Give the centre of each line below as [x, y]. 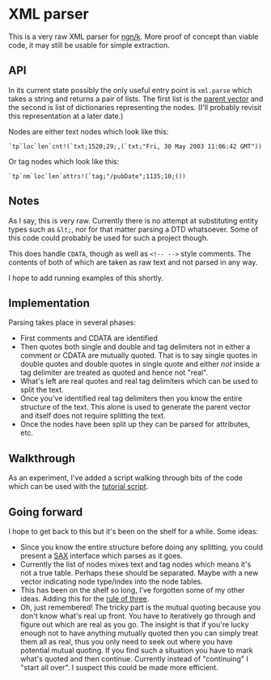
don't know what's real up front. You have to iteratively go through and [138, 616]
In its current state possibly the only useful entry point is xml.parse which [130, 90]
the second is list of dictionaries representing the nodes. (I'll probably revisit [135, 107]
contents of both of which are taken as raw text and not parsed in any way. [133, 262]
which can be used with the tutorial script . [78, 487]
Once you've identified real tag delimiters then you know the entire [131, 398]
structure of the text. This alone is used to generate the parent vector [135, 407]
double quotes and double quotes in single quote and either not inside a [140, 364]
